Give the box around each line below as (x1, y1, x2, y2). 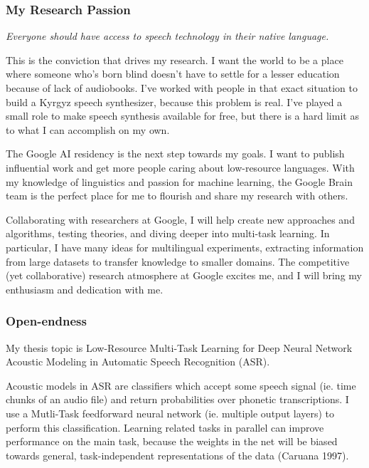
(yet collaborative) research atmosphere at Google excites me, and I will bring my (6, 268, 362, 283)
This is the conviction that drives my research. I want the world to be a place (6, 52, 343, 67)
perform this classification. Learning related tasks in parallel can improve (6, 420, 324, 435)
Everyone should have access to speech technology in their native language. (6, 28, 329, 43)
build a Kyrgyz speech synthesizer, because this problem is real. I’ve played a (6, 94, 343, 109)
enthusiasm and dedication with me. (6, 281, 164, 296)
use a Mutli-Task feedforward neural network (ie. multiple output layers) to (6, 405, 335, 420)
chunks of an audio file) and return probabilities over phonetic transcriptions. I (6, 392, 349, 407)
